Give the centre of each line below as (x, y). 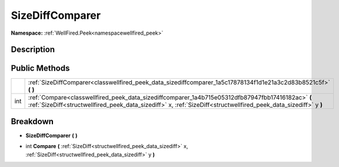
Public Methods (40, 69)
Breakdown (32, 121)
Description (33, 50)
